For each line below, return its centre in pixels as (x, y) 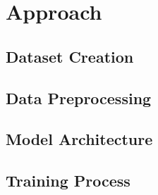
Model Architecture (79, 139)
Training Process (68, 181)
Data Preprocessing (79, 97)
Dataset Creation (70, 56)
